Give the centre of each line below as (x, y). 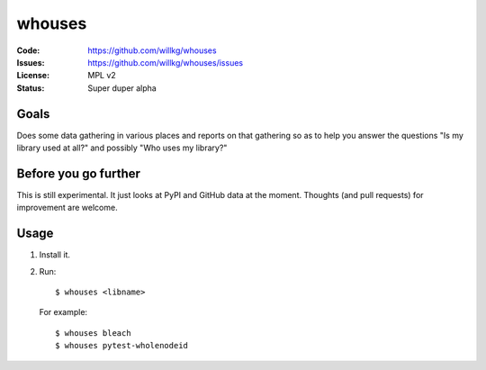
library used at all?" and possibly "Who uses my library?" (122, 148)
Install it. (55, 255)
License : (33, 76)
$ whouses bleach (93, 333)
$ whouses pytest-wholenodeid (122, 346)
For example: (63, 312)
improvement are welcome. (67, 208)
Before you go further (79, 173)
